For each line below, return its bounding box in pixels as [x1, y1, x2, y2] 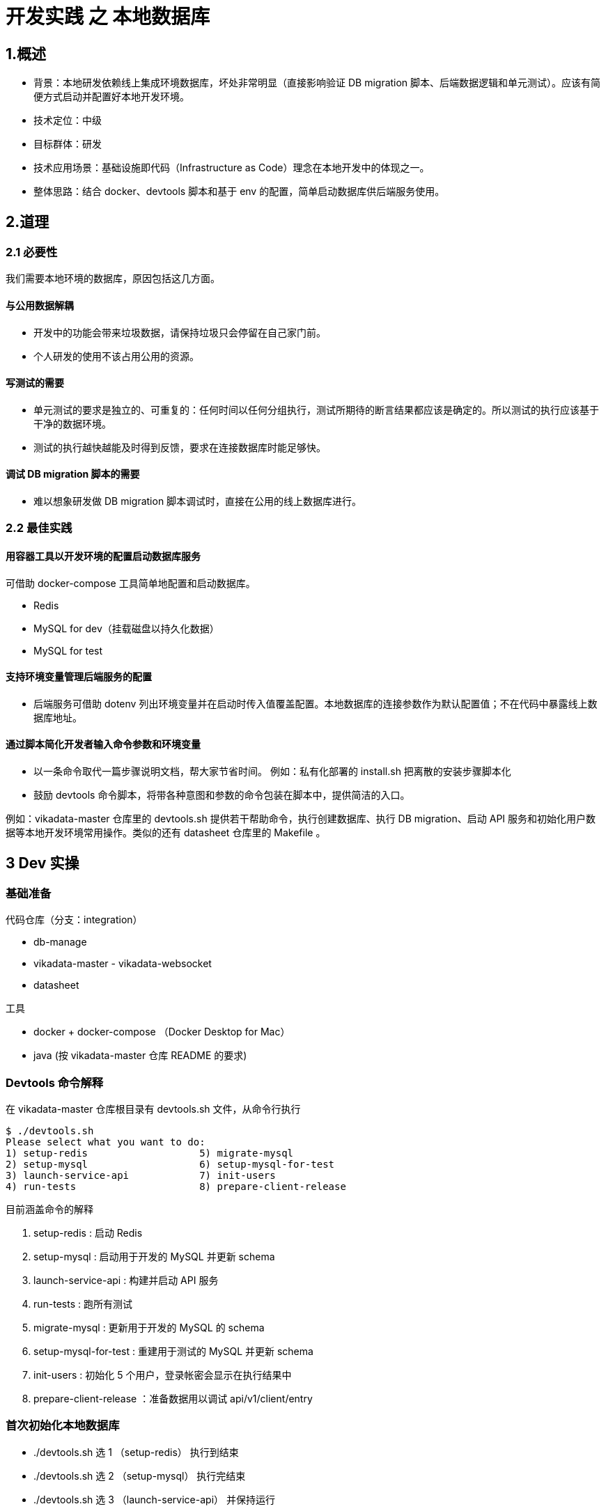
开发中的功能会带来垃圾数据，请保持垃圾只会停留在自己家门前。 [33, 326, 326, 338]
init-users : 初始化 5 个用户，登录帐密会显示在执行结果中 [33, 1369, 292, 1381]
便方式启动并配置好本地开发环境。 [33, 91, 189, 103]
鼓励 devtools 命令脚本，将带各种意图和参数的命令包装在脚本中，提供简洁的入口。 [33, 789, 410, 801]
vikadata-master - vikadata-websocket [33, 957, 212, 970]
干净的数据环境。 [33, 417, 111, 430]
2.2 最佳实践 [6, 521, 72, 535]
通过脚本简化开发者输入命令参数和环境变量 [6, 738, 201, 751]
